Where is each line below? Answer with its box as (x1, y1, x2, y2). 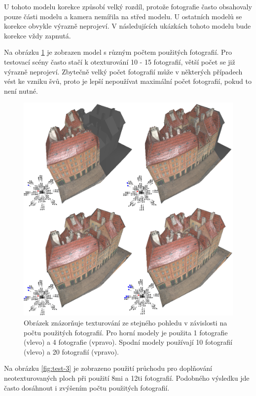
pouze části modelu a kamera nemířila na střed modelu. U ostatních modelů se (4, 11, 242, 21)
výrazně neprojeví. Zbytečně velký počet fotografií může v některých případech (4, 66, 243, 76)
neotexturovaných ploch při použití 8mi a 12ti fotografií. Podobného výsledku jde (4, 372, 250, 383)
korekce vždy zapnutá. (4, 30, 71, 40)
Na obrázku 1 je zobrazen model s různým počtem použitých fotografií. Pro (4, 47, 232, 57)
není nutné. (4, 85, 38, 96)
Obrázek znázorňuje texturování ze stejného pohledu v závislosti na (24, 317, 227, 327)
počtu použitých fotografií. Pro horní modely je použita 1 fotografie (24, 327, 228, 337)
